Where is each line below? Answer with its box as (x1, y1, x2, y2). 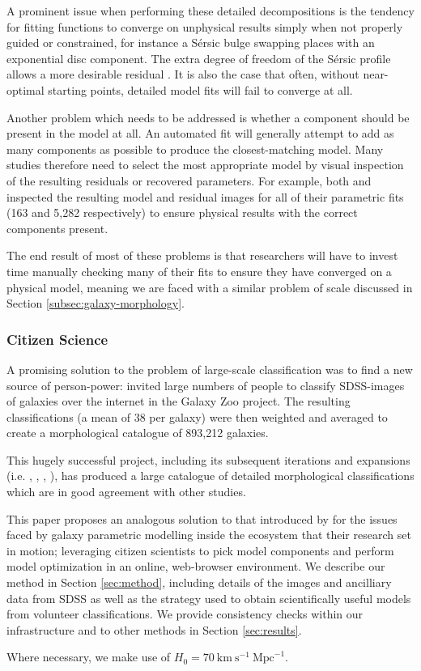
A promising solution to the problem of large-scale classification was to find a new (6, 360, 413, 377)
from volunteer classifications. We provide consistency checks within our (6, 605, 364, 622)
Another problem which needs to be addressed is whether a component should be (6, 108, 410, 125)
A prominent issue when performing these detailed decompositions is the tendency (6, 2, 415, 19)
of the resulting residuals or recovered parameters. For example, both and (6, 172, 372, 189)
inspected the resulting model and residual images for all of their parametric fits (6, 188, 404, 205)
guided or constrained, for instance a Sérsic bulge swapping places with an (6, 34, 375, 51)
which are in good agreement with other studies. (6, 483, 246, 500)
